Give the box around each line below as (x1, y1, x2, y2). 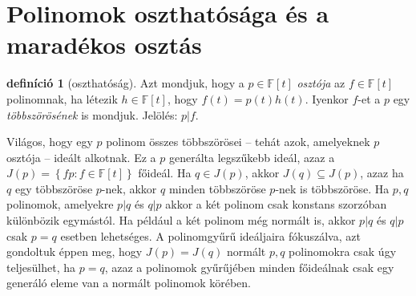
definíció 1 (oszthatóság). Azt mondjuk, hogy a (6, 75, 244, 91)
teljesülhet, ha (6, 258, 76, 275)
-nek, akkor (101, 180, 157, 197)
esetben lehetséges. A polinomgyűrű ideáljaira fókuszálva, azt (60, 227, 361, 244)
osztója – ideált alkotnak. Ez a (6, 148, 156, 165)
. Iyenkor (305, 90, 349, 107)
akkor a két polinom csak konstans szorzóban (165, 196, 387, 213)
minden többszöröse (168, 180, 266, 197)
